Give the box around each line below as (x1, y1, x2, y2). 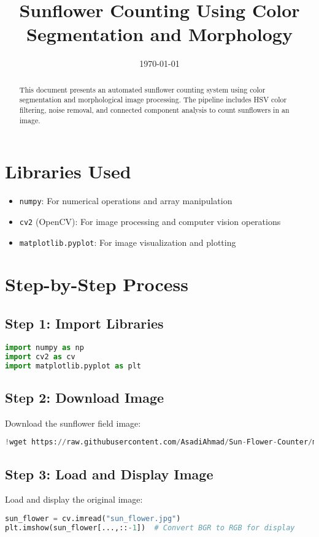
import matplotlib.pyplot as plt (5, 361, 141, 370)
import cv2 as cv (5, 352, 75, 361)
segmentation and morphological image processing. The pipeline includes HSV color (19, 94, 287, 105)
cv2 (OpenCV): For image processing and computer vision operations (19, 215, 281, 227)
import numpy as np (5, 343, 84, 352)
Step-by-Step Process (5, 272, 189, 297)
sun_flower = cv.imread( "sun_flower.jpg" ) (5, 514, 181, 523)
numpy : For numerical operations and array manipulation (19, 194, 233, 207)
